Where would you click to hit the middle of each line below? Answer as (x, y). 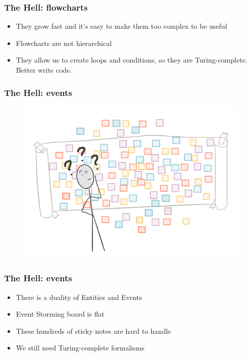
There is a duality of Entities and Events (79, 297)
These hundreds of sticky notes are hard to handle (93, 330)
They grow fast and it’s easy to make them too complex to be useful (121, 26)
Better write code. (44, 70)
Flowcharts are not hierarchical (64, 43)
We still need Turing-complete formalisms (80, 348)
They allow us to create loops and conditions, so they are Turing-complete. (132, 60)
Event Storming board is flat (60, 314)
